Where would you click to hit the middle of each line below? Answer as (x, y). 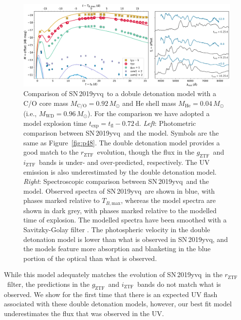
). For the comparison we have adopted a (148, 113)
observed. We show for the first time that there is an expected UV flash (111, 294)
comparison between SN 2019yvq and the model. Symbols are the (121, 133)
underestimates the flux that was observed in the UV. (84, 313)
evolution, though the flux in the (146, 152)
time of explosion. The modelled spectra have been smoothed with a (125, 220)
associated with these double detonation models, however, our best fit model (118, 304)
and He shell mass (149, 103)
